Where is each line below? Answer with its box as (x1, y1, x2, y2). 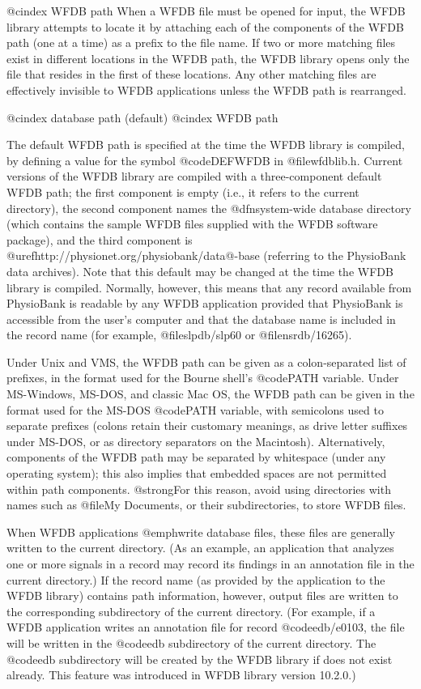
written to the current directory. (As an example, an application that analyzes (6, 539, 394, 556)
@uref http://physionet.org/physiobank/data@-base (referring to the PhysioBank (6, 247, 406, 264)
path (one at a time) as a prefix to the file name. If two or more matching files (6, 34, 396, 51)
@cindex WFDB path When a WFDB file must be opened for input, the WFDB (6, 2, 406, 19)
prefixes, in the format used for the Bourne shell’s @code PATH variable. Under (6, 369, 399, 386)
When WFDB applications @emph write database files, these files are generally (6, 523, 395, 540)
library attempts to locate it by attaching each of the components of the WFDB (6, 18, 404, 35)
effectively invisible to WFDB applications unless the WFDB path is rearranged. (6, 81, 407, 98)
